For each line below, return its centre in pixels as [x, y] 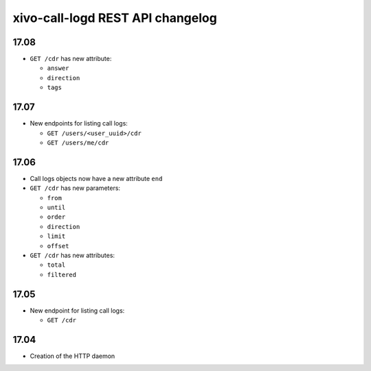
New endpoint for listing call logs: [77, 310]
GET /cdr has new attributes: [72, 255]
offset [58, 246]
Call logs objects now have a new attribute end [96, 178]
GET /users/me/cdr [78, 143]
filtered [62, 275]
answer [58, 68]
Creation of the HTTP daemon [72, 356]
